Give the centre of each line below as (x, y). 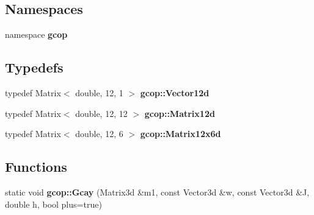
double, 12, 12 (101, 113)
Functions (36, 167)
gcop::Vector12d (175, 93)
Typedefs (34, 67)
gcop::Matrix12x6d (181, 134)
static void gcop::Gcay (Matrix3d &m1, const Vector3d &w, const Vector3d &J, (157, 192)
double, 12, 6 (99, 134)
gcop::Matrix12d (180, 113)
